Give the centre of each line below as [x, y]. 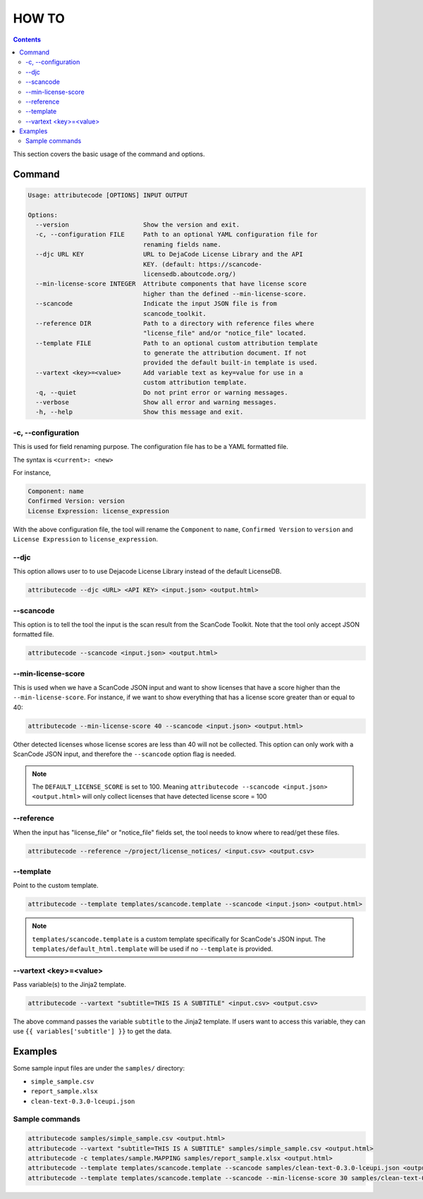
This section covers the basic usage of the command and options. [109, 154]
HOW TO [39, 18]
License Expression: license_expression [98, 511]
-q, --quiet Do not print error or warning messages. [162, 392]
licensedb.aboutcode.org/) [189, 274]
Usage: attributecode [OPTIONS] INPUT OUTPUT [108, 195]
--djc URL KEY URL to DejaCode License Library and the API [169, 254]
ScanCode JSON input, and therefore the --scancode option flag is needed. [124, 754]
